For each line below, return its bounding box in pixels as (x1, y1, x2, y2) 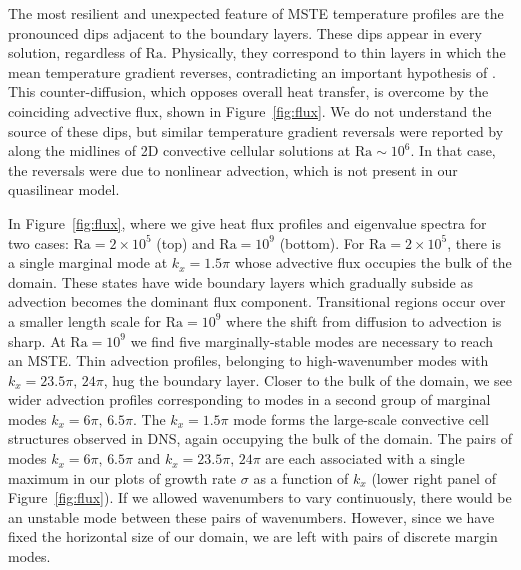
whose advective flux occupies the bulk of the (234, 252, 512, 273)
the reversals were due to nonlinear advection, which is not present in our (8, 159, 458, 180)
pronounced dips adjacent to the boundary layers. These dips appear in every (8, 22, 482, 43)
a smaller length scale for (8, 310, 162, 331)
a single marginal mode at (8, 252, 168, 273)
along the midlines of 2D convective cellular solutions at (8, 140, 351, 161)
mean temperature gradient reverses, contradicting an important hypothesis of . (8, 61, 496, 82)
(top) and (156, 232, 215, 253)
